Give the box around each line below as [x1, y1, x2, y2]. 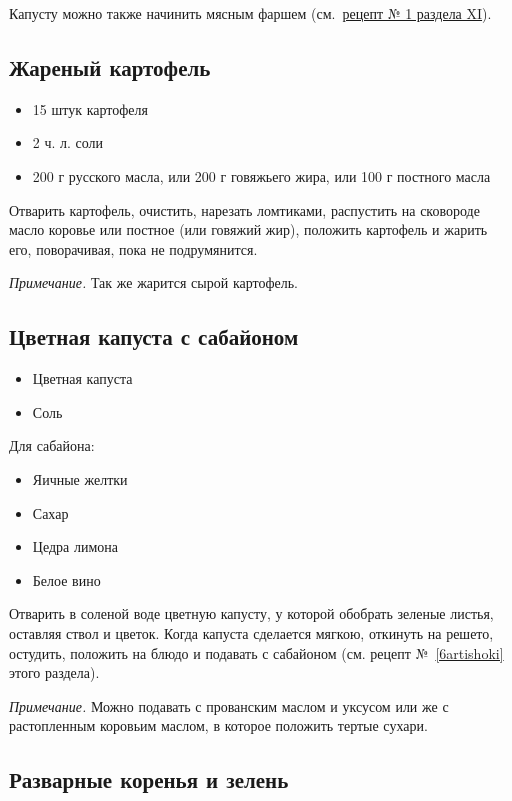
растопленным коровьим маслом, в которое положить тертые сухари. [9, 715, 428, 736]
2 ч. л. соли [32, 132, 104, 153]
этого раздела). [9, 662, 100, 683]
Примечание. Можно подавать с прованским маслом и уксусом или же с [9, 695, 449, 716]
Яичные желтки [32, 468, 128, 489]
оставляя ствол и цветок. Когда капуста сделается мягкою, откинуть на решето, [9, 622, 494, 643]
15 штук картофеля [32, 98, 148, 119]
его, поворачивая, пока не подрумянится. [9, 238, 258, 259]
